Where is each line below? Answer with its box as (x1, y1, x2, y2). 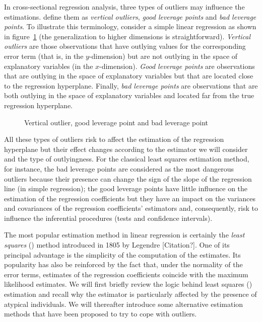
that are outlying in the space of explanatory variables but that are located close (4, 70, 253, 81)
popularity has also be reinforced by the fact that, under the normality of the (4, 259, 243, 270)
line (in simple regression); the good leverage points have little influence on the (4, 183, 248, 194)
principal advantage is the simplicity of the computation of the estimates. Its (4, 249, 241, 260)
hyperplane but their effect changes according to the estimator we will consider (4, 143, 248, 154)
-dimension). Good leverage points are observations (99, 60, 255, 71)
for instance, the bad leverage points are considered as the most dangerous (4, 163, 234, 174)
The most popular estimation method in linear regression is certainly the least (4, 229, 245, 240)
